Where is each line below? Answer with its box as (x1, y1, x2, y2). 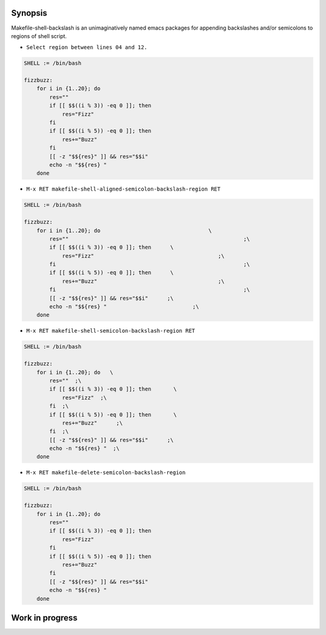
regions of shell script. (11, 32, 67, 39)
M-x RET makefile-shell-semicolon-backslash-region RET (26, 327, 196, 334)
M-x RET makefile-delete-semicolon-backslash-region (26, 469, 186, 476)
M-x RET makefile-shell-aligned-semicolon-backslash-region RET (26, 186, 221, 193)
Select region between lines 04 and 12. (26, 44, 148, 51)
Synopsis (11, 8, 48, 18)
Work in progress (11, 613, 78, 623)
